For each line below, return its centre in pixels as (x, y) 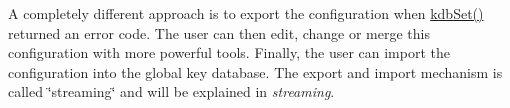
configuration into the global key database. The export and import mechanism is (255, 71)
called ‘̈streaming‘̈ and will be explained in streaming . (171, 91)
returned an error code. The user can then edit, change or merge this (219, 32)
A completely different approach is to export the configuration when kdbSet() (246, 13)
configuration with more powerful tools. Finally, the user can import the (229, 52)
